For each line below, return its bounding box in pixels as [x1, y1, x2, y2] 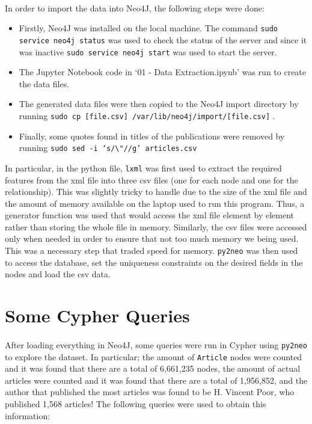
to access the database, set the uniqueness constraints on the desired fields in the [5, 256, 303, 268]
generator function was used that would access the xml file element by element [5, 209, 294, 221]
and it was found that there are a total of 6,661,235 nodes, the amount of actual [5, 362, 301, 375]
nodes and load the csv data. [5, 268, 111, 280]
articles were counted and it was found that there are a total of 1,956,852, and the [5, 373, 308, 386]
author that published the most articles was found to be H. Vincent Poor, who [5, 386, 295, 398]
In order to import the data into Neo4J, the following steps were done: [5, 1, 265, 14]
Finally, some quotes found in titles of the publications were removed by [19, 129, 285, 142]
